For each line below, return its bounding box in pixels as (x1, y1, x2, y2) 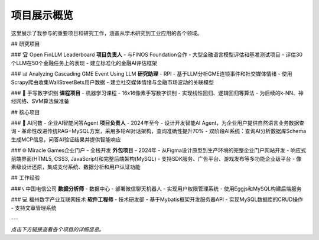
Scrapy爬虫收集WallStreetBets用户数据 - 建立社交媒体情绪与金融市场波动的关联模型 (11, 79, 214, 86)
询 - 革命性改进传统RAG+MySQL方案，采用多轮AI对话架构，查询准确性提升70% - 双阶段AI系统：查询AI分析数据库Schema (11, 128, 307, 135)
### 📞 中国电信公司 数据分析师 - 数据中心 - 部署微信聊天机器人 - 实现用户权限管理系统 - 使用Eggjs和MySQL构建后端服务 (11, 185, 302, 192)
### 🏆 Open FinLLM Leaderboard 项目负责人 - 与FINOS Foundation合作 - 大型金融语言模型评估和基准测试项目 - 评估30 (11, 51, 303, 59)
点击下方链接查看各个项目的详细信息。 (11, 226, 105, 233)
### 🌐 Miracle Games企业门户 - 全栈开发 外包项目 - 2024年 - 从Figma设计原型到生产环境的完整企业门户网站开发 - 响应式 (11, 147, 307, 154)
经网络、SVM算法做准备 (11, 98, 70, 105)
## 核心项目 (11, 108, 40, 115)
